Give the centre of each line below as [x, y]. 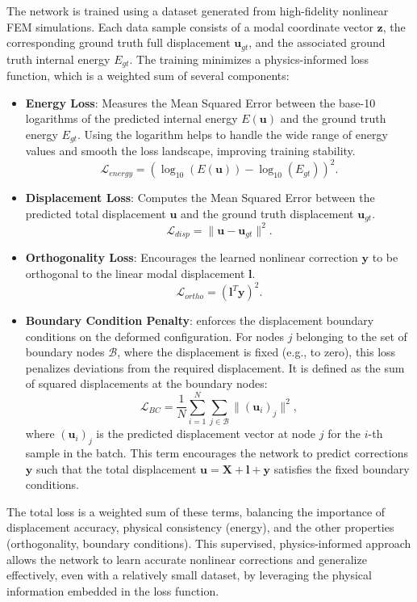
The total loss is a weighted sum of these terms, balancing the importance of [196, 511]
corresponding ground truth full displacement [119, 42]
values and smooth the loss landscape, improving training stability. [190, 151]
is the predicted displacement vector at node [206, 434]
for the [344, 434]
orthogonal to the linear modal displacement [135, 274]
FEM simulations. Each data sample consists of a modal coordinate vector [190, 26]
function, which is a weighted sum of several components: [148, 76]
